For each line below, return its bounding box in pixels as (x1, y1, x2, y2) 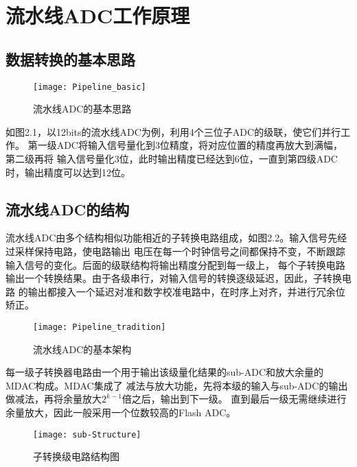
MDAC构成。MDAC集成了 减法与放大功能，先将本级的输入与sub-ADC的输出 (5, 378, 348, 392)
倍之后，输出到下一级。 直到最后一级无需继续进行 (122, 392, 347, 406)
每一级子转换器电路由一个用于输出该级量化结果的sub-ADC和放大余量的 (5, 365, 324, 379)
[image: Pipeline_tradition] (33, 322, 166, 332)
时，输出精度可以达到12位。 (5, 165, 130, 179)
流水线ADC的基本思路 (33, 101, 132, 116)
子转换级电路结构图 (33, 449, 119, 464)
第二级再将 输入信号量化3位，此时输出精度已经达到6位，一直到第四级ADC (5, 152, 338, 166)
